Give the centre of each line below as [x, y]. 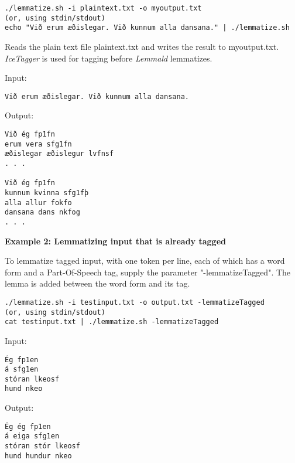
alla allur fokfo [38, 202]
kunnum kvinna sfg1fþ [47, 193]
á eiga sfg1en [32, 436]
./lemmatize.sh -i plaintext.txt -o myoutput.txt [103, 8]
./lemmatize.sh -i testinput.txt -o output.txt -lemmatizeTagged [135, 302]
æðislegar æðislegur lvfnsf [59, 154]
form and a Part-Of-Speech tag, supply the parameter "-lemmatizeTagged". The [148, 272]
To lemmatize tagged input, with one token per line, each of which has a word [145, 261]
